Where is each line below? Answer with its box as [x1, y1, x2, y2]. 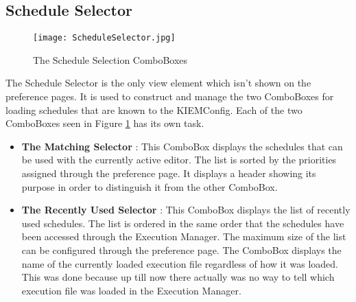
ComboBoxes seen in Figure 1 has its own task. [5, 116, 204, 130]
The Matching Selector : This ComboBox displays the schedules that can [21, 139, 343, 153]
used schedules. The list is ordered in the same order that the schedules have [21, 216, 344, 230]
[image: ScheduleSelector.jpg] [33, 33, 176, 43]
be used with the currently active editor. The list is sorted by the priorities [21, 152, 337, 167]
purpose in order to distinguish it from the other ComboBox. [21, 179, 278, 194]
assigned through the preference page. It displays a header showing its [21, 166, 316, 181]
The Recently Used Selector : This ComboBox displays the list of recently [21, 202, 351, 217]
